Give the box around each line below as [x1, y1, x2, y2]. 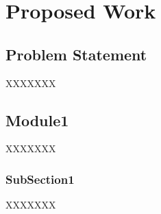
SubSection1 [5, 170, 75, 187]
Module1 [5, 109, 69, 130]
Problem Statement [5, 43, 147, 64]
